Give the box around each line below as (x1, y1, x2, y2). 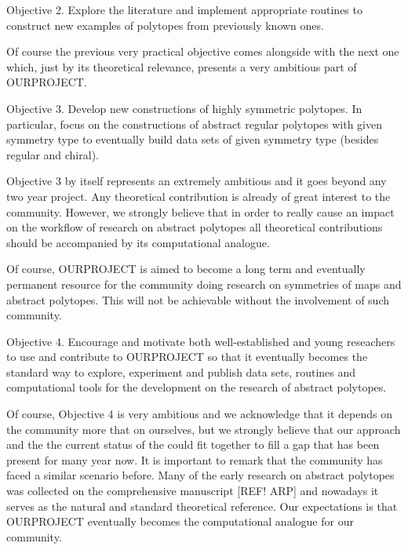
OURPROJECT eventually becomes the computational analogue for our (6, 513, 354, 530)
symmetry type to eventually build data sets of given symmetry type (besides (6, 131, 379, 148)
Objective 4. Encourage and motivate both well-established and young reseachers (6, 333, 395, 349)
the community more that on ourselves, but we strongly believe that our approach (6, 421, 401, 437)
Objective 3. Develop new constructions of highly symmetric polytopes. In (6, 100, 362, 116)
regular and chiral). (6, 146, 99, 162)
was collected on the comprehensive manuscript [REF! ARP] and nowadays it (6, 483, 379, 499)
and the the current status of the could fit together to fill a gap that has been (6, 436, 380, 453)
